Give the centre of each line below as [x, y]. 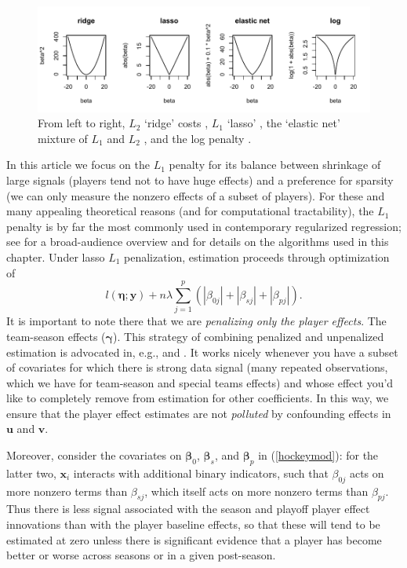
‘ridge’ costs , [176, 123]
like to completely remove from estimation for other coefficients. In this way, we [198, 398]
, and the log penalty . [198, 138]
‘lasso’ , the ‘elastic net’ [283, 123]
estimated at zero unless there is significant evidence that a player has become [194, 539]
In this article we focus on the [78, 165]
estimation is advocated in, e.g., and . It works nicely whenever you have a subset [202, 352]
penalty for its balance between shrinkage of [275, 165]
